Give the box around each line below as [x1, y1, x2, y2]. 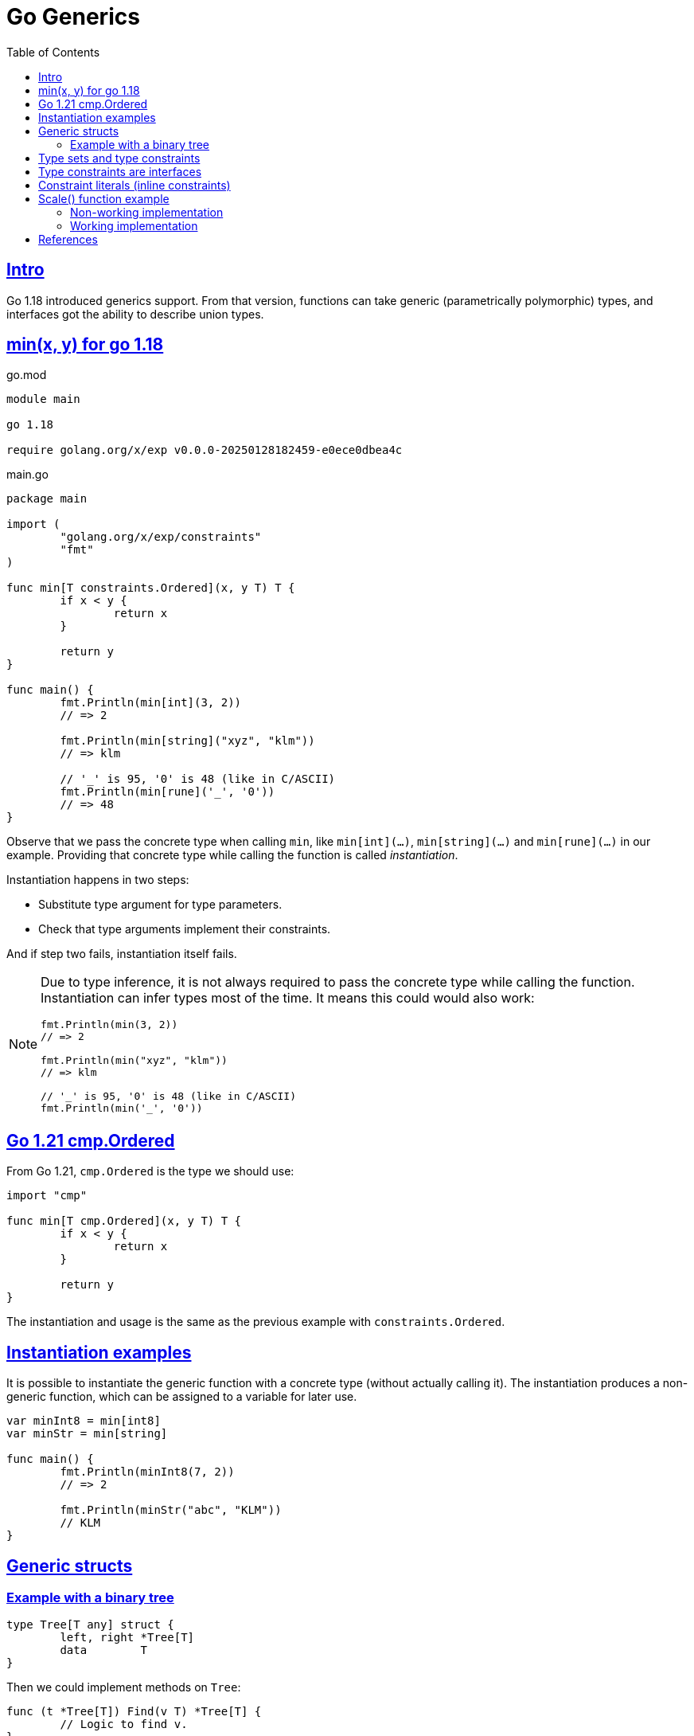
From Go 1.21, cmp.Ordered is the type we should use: [6, 1164, 294, 1179]
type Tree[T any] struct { [6, 1618, 174, 1632]
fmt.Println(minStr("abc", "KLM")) [60, 1503, 282, 1517]
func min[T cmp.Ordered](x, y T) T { [6, 1214, 242, 1228]
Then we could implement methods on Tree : [6, 1680, 241, 1695]
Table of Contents [6, 45, 100, 59]
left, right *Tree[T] [60, 1631, 195, 1644]
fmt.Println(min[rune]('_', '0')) [60, 785, 275, 799]
